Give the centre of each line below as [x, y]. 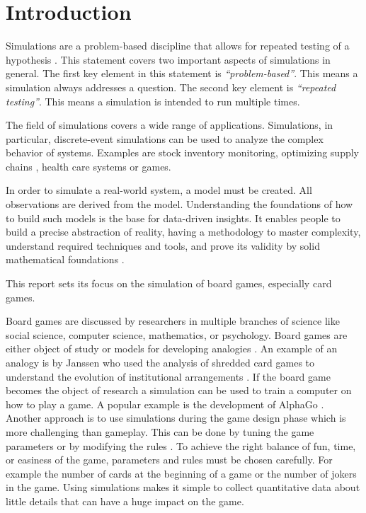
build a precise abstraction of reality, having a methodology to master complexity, [183, 232]
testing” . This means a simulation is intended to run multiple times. [153, 101]
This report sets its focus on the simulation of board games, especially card [169, 283]
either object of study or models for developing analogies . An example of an [172, 348]
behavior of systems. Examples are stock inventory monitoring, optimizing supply [182, 152]
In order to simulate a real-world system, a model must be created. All [159, 190]
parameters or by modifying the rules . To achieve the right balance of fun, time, [181, 445]
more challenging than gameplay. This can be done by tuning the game [160, 431]
